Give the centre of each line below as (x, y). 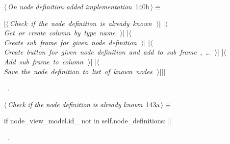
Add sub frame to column (44, 61)
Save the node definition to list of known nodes (78, 71)
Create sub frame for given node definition (70, 42)
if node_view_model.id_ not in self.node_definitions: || (88, 121)
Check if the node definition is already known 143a (84, 104)
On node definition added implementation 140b (78, 6)
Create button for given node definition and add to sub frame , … (107, 52)
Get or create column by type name (60, 33)
